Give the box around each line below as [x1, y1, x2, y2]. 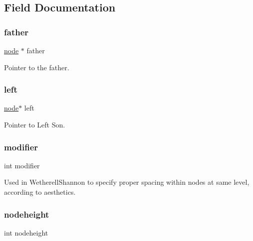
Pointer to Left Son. [4, 120, 65, 129]
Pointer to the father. [4, 62, 69, 72]
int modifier [4, 160, 40, 170]
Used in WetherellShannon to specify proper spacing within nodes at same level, [4, 177, 250, 187]
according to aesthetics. [4, 187, 76, 197]
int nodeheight [4, 227, 48, 238]
